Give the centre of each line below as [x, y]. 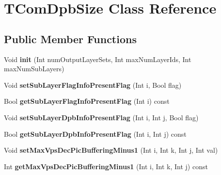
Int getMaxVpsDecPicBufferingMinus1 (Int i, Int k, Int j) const [106, 166]
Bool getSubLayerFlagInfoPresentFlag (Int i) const [87, 101]
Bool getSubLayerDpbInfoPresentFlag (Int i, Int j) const [95, 134]
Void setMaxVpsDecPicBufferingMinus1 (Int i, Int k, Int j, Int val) [111, 150]
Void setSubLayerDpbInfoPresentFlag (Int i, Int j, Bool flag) [101, 117]
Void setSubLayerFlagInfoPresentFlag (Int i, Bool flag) [93, 85]
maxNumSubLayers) [34, 69]
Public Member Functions [70, 39]
